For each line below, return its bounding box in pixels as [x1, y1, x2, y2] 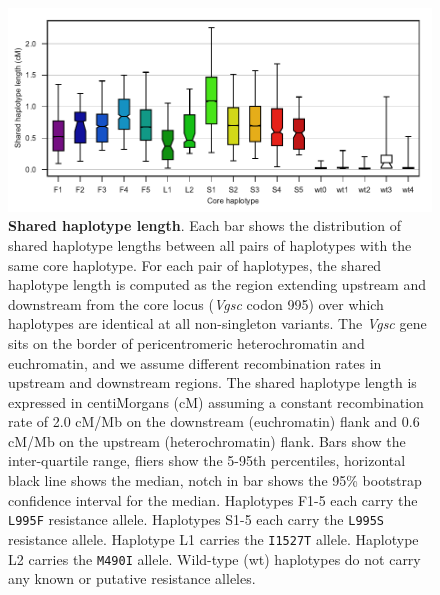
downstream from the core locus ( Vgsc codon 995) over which [8, 293, 384, 314]
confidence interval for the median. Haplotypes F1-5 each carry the [8, 489, 418, 510]
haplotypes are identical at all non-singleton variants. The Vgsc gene [8, 313, 427, 334]
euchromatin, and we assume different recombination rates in [8, 352, 382, 373]
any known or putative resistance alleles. [8, 568, 256, 589]
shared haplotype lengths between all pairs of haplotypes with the [8, 234, 412, 255]
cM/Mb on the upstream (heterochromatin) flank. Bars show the [8, 430, 406, 451]
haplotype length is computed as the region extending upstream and [8, 274, 426, 295]
